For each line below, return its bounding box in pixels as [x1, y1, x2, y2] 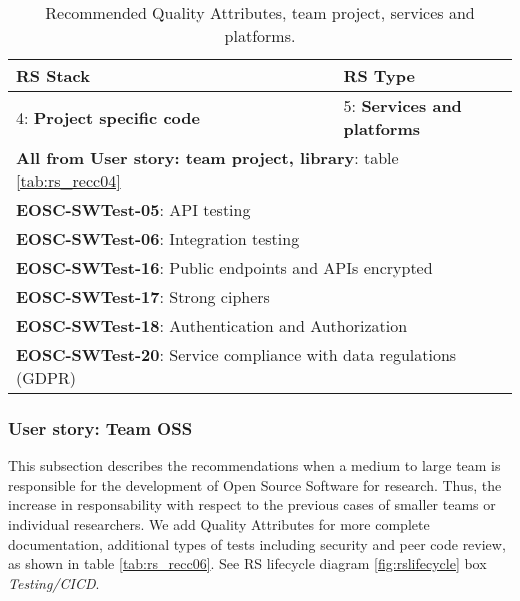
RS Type [343, 64, 415, 87]
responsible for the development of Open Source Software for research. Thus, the [8, 474, 502, 495]
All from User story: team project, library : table [16, 146, 399, 169]
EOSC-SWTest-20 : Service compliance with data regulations [16, 343, 457, 366]
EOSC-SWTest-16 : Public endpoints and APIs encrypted [16, 256, 433, 279]
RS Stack [16, 64, 90, 87]
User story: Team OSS [8, 415, 193, 440]
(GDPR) [16, 366, 76, 389]
